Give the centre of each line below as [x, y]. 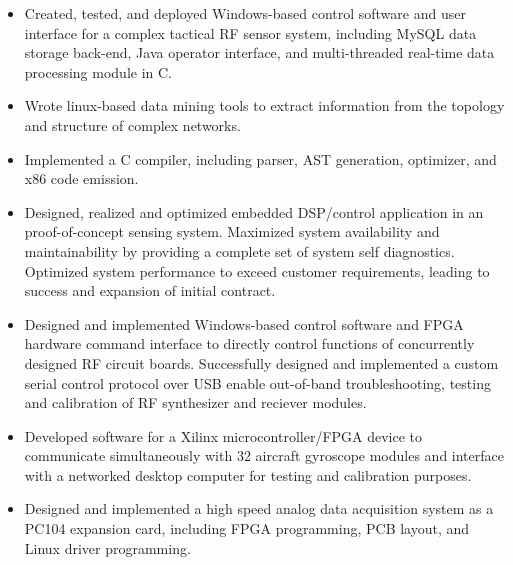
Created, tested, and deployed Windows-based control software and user [245, 13]
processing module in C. [98, 71]
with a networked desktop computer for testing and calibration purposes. [248, 474]
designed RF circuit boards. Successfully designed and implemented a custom [261, 362]
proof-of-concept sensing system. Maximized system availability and [232, 231]
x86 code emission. [81, 178]
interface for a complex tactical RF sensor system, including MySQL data [250, 32]
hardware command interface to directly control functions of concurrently [249, 343]
